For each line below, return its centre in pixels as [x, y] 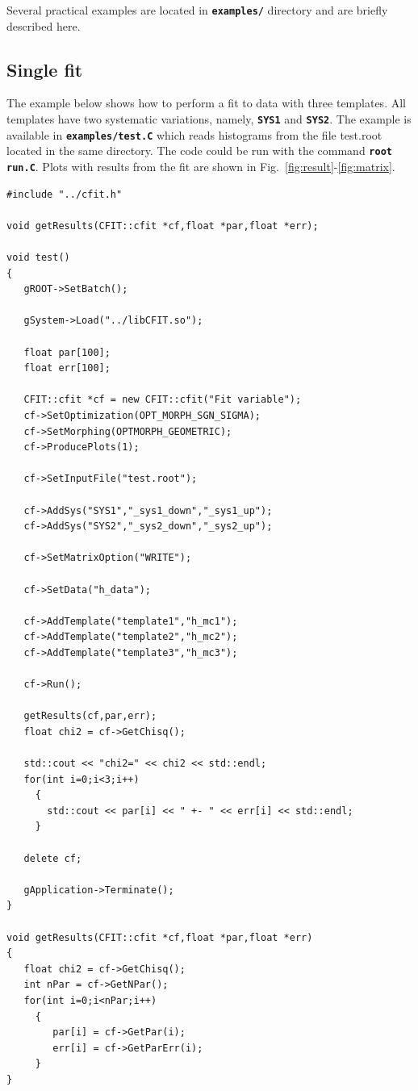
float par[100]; [67, 352]
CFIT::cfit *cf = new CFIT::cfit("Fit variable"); [163, 400]
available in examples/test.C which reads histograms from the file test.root [194, 134]
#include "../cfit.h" [65, 194]
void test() [38, 258]
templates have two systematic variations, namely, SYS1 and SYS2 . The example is [209, 119]
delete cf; [53, 858]
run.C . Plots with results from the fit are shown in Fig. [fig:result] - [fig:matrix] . [201, 167]
